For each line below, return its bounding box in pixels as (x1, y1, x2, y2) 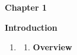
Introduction (5, 21, 57, 33)
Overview (33, 41, 72, 53)
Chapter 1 (5, 1, 47, 13)
